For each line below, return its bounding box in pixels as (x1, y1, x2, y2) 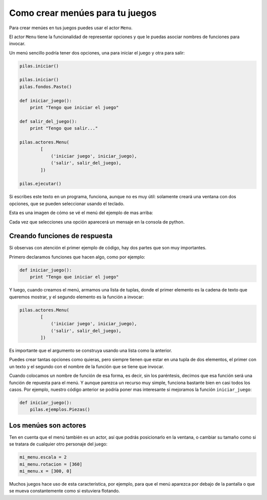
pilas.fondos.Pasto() (19, 84, 72, 89)
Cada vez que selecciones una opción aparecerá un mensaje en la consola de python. (9, 219, 185, 225)
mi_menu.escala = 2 (19, 454, 67, 460)
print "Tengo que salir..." (30, 125, 98, 131)
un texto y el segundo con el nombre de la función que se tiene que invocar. (9, 363, 164, 369)
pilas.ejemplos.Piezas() (30, 407, 90, 412)
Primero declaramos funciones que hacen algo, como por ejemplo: (9, 254, 145, 260)
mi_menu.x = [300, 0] (19, 468, 72, 474)
